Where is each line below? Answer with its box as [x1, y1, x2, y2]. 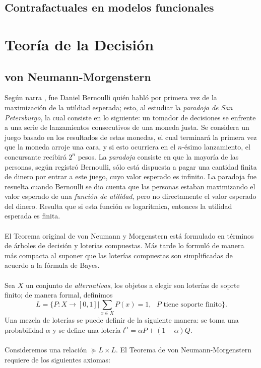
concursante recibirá [5, 151, 67, 162]
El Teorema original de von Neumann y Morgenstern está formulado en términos [5, 230, 254, 241]
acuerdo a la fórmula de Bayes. [5, 260, 100, 270]
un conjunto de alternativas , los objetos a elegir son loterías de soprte [25, 279, 240, 290]
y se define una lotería [52, 324, 121, 335]
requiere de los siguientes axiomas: [5, 354, 110, 364]
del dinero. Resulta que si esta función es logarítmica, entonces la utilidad [5, 200, 232, 211]
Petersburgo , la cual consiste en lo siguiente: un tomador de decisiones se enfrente [5, 112, 256, 122]
